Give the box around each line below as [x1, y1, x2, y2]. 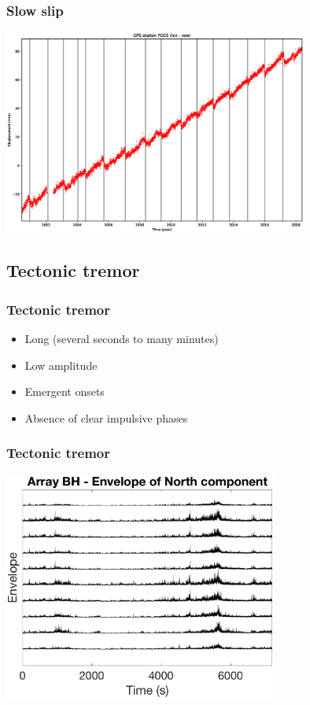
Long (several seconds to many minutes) [24, 330, 219, 347]
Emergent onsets [24, 383, 105, 400]
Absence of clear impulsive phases [24, 409, 188, 426]
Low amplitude [24, 356, 98, 373]
